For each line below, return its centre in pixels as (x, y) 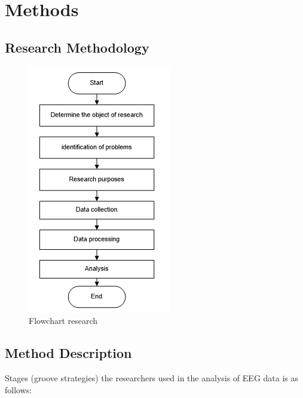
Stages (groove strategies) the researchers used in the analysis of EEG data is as (152, 377)
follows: (19, 389)
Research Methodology (77, 47)
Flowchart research (63, 321)
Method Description (68, 353)
